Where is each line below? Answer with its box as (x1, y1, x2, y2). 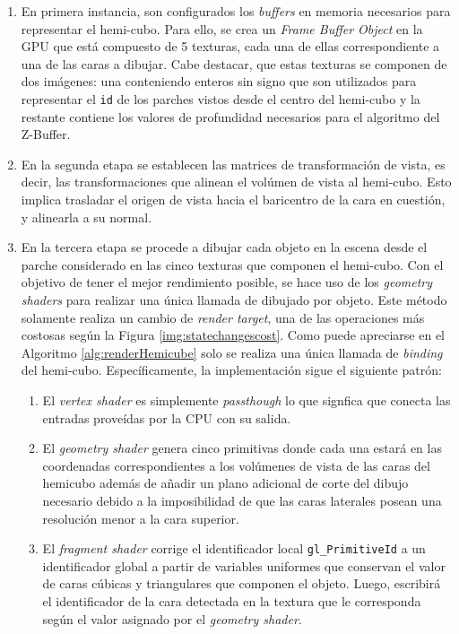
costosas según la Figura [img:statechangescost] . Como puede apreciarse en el (21, 326, 445, 344)
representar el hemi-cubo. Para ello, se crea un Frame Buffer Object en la (21, 19, 423, 38)
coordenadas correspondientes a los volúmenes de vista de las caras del (42, 456, 430, 474)
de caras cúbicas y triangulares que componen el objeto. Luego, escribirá (42, 574, 441, 593)
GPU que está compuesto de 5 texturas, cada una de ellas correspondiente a (21, 37, 440, 56)
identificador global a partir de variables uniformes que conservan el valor (42, 556, 446, 575)
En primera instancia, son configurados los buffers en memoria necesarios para (21, 2, 451, 20)
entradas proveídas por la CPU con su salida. (42, 408, 291, 427)
